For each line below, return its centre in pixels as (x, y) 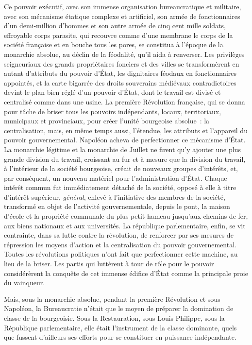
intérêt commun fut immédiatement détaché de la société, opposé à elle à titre (120, 187)
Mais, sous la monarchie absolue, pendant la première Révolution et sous (112, 299)
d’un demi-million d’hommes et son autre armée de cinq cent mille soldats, (115, 26)
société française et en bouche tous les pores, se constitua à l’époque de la (114, 44)
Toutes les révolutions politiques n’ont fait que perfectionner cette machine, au (121, 254)
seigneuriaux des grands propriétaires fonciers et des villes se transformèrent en (122, 63)
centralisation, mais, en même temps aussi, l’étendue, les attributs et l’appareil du (126, 130)
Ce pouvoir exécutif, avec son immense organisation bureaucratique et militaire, (123, 6)
